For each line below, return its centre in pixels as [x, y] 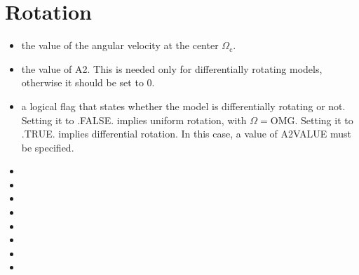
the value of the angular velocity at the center [120, 45]
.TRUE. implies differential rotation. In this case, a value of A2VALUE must [186, 134]
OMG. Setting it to [312, 120]
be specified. [48, 147]
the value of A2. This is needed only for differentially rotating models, [172, 68]
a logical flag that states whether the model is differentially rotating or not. [183, 106]
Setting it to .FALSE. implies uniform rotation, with [134, 120]
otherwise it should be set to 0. [88, 82]
